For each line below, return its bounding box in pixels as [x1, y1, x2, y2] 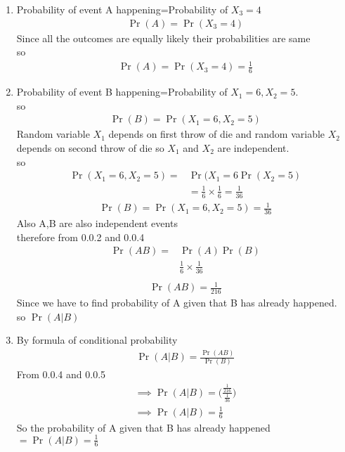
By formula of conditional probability [16, 332, 178, 347]
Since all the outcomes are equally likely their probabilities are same [16, 30, 311, 45]
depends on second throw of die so [16, 141, 164, 155]
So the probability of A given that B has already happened [16, 420, 271, 434]
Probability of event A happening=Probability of [16, 2, 228, 16]
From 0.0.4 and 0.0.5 [16, 367, 106, 382]
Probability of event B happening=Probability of [16, 84, 228, 99]
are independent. [217, 141, 289, 155]
